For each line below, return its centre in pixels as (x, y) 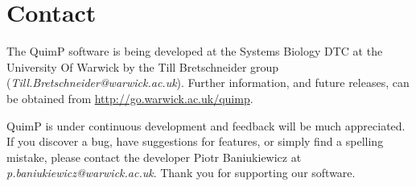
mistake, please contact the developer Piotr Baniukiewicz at (154, 157)
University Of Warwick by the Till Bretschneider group (143, 66)
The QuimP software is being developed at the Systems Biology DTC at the (195, 51)
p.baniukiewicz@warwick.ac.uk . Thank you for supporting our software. (181, 173)
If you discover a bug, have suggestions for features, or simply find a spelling (195, 141)
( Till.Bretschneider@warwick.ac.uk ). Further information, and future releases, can (208, 83)
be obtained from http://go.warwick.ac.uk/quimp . (130, 98)
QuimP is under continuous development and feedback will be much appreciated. (206, 125)
